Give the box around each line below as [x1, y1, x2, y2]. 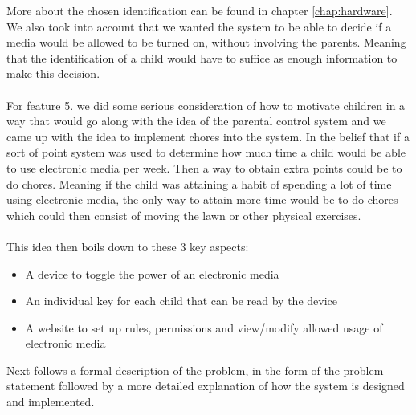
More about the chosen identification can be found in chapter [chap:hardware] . [6, 2, 393, 18]
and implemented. [6, 393, 95, 410]
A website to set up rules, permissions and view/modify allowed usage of [25, 319, 383, 336]
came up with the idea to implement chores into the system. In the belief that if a [6, 128, 410, 144]
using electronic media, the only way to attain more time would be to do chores [6, 191, 398, 208]
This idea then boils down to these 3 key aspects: [6, 238, 249, 254]
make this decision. [6, 65, 100, 82]
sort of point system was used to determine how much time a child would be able [6, 144, 406, 161]
